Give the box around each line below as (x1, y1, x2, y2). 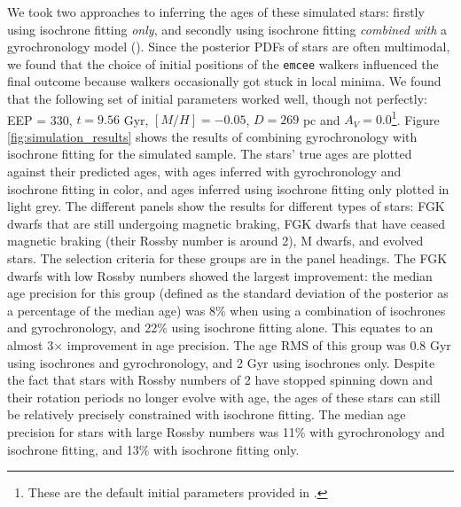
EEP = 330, (7, 110, 73, 129)
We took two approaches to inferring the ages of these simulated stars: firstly (7, 3, 425, 20)
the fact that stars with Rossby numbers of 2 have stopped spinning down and (7, 370, 433, 389)
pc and (302, 110, 340, 129)
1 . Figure (391, 107, 440, 129)
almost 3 (7, 336, 54, 354)
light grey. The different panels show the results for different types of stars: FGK (7, 197, 445, 215)
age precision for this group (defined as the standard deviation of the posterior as (7, 284, 449, 302)
